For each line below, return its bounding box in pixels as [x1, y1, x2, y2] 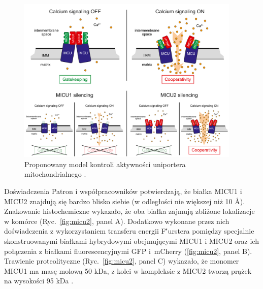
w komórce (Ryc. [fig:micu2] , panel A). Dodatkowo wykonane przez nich [4, 215, 229, 226]
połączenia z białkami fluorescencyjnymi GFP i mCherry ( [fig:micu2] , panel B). [4, 245, 252, 256]
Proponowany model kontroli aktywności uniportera [24, 158, 186, 169]
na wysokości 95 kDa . [4, 275, 74, 286]
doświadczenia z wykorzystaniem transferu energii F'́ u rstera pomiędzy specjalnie [4, 226, 254, 236]
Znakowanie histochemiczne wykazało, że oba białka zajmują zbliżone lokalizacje [4, 206, 255, 216]
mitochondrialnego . [24, 169, 86, 179]
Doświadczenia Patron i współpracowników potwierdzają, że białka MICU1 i [4, 186, 242, 197]
